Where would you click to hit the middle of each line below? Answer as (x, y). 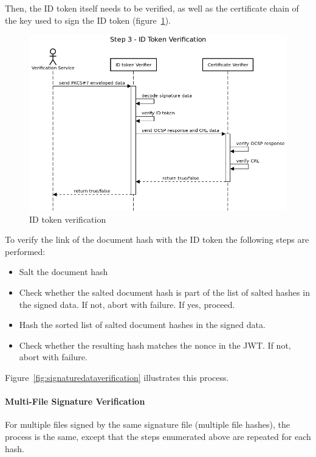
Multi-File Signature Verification (75, 401)
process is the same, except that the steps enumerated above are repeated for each (158, 436)
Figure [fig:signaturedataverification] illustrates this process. (117, 377)
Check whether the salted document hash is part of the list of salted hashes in (164, 292)
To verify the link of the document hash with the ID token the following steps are (157, 239)
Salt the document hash (64, 272)
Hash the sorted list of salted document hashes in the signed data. (142, 325)
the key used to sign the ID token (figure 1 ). (88, 20)
